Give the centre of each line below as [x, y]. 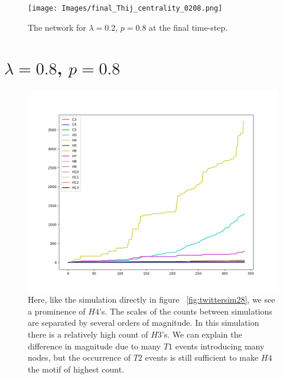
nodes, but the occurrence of [79, 357]
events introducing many [220, 346]
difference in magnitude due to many [95, 346]
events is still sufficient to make [202, 357]
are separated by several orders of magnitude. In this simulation [144, 323]
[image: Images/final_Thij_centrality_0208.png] [125, 8]
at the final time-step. [188, 27]
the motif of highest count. [76, 369]
